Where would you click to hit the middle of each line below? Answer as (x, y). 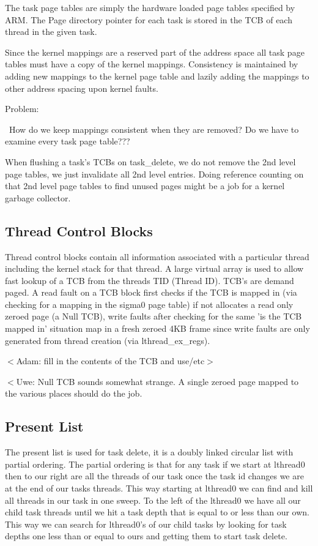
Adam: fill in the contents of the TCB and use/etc (110, 361)
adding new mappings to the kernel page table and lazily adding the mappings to (157, 76)
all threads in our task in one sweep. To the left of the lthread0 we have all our (153, 500)
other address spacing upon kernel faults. (82, 88)
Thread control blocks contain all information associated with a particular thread (157, 256)
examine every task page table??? (68, 141)
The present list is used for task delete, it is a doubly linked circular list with (149, 452)
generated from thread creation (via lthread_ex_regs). (108, 340)
